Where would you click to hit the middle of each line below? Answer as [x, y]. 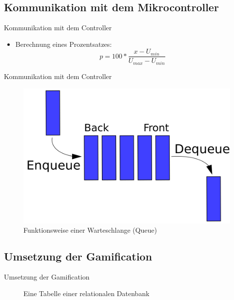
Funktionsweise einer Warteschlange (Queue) [90, 230]
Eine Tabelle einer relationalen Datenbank [87, 293]
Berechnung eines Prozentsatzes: [64, 44]
